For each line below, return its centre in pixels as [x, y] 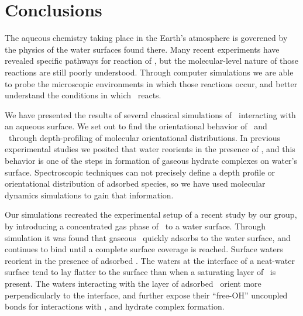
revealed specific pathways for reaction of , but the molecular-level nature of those [152, 61]
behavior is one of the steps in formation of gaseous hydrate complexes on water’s [151, 161]
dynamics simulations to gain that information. [89, 195]
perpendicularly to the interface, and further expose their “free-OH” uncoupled [146, 295]
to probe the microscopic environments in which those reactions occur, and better [151, 83]
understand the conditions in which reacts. [83, 95]
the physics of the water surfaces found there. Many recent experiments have [142, 49]
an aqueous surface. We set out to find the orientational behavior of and [136, 126]
